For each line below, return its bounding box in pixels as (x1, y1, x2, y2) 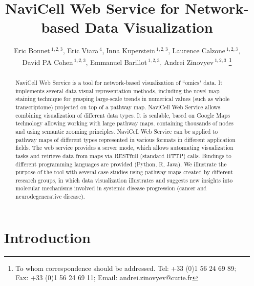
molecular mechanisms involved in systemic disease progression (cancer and (15, 184, 207, 192)
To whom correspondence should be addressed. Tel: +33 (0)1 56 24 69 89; (15, 263, 236, 273)
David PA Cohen (22, 57, 73, 67)
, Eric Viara (63, 45, 99, 56)
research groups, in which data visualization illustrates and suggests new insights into (15, 176, 233, 184)
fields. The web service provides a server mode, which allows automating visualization (15, 143, 233, 152)
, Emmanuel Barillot (85, 57, 147, 67)
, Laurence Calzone (168, 45, 226, 56)
